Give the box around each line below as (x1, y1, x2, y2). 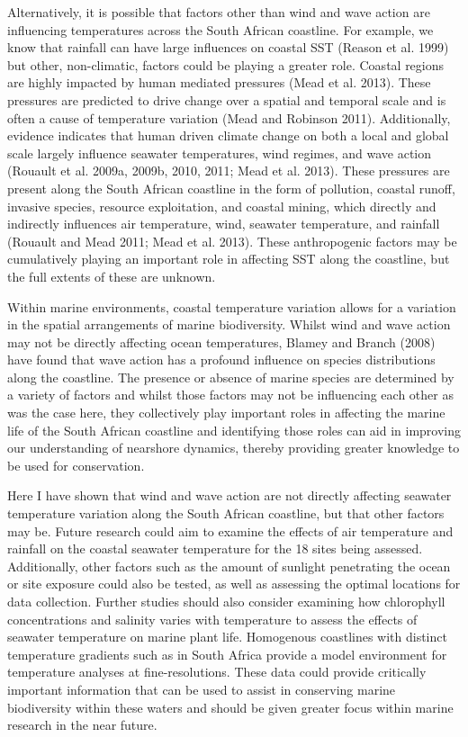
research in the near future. (7, 715, 157, 734)
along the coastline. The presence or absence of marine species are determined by (7, 367, 454, 386)
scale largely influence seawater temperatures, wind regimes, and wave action (7, 143, 432, 162)
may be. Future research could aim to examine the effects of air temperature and (7, 521, 454, 540)
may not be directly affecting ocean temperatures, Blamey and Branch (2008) (7, 332, 436, 351)
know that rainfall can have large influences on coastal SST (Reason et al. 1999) (7, 38, 449, 57)
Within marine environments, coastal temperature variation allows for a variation (7, 297, 456, 316)
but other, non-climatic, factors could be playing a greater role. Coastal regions (7, 55, 445, 74)
